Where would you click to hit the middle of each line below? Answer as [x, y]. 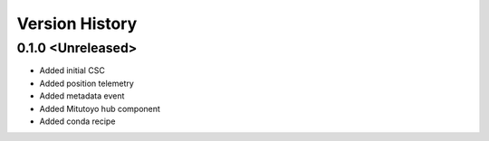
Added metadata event [82, 96]
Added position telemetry [87, 83]
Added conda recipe [77, 121]
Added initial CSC [72, 70]
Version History [77, 23]
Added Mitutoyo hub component [100, 108]
